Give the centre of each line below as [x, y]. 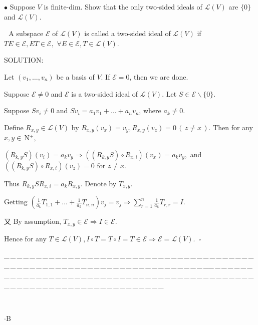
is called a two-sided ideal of [127, 33]
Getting [16, 202]
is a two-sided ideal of [105, 93]
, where [150, 110]
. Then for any [231, 127]
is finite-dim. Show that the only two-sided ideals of [123, 7]
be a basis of [75, 76]
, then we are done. [159, 76]
